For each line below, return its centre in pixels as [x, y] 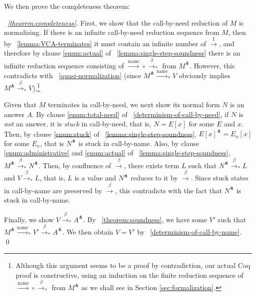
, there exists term [152, 165]
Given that [20, 104]
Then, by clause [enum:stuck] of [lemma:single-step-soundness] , [100, 133]
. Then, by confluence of [75, 165]
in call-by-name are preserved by [53, 190]
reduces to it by [154, 178]
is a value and [95, 178]
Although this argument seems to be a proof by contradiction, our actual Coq [133, 265]
